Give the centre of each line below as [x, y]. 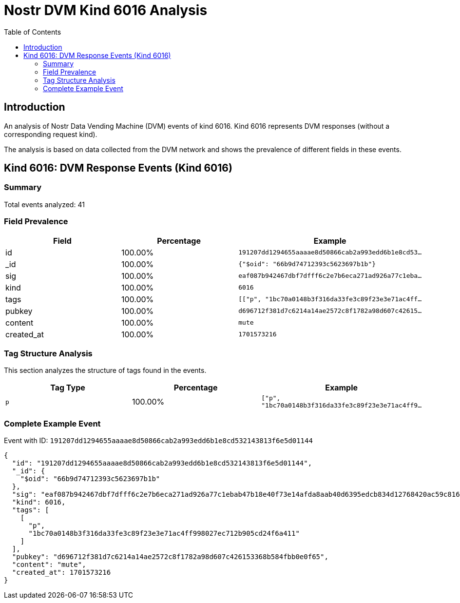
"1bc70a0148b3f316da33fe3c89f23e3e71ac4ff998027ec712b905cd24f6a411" [164, 534]
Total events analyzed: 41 [44, 204]
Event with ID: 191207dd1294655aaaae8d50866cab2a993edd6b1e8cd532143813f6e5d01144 [158, 441]
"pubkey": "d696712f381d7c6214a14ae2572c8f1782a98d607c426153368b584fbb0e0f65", [170, 557]
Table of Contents [33, 32]
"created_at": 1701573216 [61, 573]
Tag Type [68, 388]
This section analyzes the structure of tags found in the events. [105, 370]
